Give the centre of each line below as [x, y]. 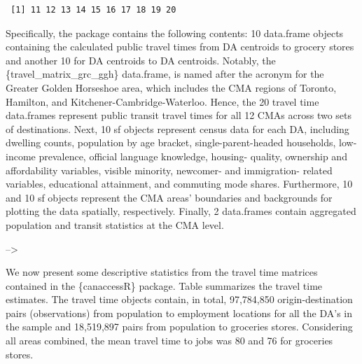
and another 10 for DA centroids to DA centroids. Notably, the [141, 60]
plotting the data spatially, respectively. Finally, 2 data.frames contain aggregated [181, 211]
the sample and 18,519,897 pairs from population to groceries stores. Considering [179, 327]
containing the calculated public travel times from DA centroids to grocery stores [180, 47]
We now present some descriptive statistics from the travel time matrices [162, 272]
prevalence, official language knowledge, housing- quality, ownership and [193, 156]
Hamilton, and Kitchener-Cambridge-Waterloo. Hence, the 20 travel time [162, 101]
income [21, 156]
